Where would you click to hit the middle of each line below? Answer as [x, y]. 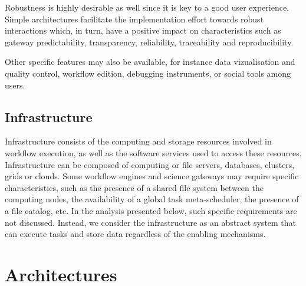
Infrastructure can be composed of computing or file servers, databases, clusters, [150, 164]
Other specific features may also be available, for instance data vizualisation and [150, 62]
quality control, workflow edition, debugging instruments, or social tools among [148, 73]
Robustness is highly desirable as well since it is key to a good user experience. [147, 7]
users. [15, 85]
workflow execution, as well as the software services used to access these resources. [153, 152]
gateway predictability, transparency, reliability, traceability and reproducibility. [149, 42]
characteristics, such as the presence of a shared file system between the [134, 187]
